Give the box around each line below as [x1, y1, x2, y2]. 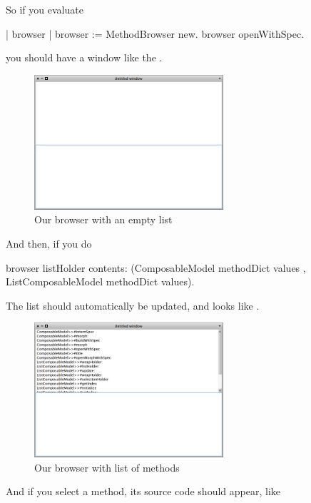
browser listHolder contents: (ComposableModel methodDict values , [6, 260, 306, 275]
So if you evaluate [6, 2, 83, 16]
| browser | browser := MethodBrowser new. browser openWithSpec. [6, 26, 305, 41]
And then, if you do [6, 235, 92, 250]
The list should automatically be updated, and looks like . [6, 298, 260, 313]
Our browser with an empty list [34, 212, 173, 227]
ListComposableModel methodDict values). [6, 274, 195, 289]
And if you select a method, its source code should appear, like [6, 484, 280, 499]
